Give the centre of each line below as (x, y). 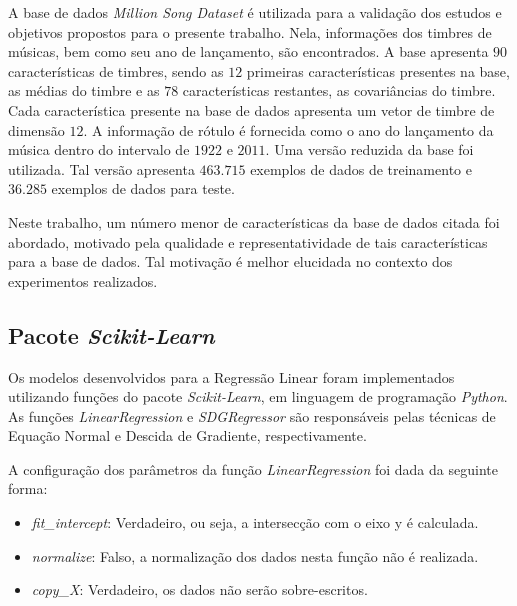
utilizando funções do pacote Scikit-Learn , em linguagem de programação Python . (258, 396)
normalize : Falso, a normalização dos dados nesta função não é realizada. (255, 555)
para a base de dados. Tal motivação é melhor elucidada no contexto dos (230, 261)
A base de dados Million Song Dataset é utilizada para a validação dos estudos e (255, 12)
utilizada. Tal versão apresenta (101, 168)
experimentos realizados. (83, 280)
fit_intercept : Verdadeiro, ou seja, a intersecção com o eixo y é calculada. (255, 522)
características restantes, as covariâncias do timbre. (339, 90)
